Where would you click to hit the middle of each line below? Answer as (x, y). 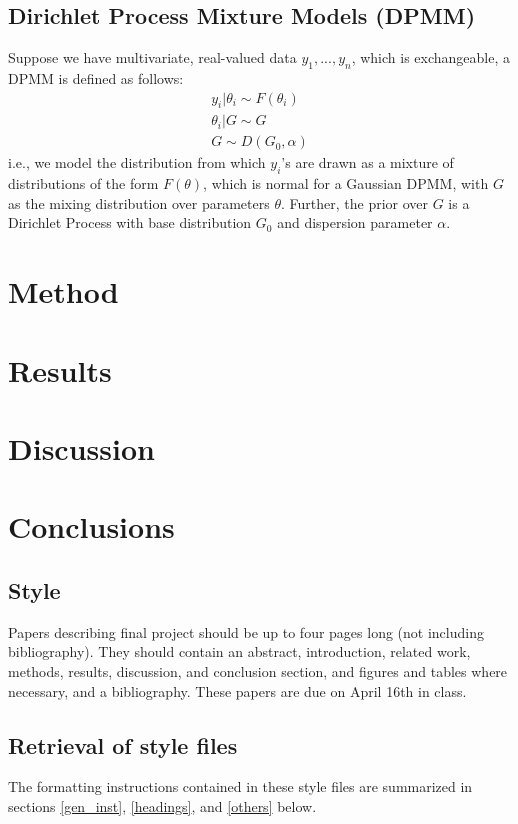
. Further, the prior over (354, 202)
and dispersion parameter (355, 222)
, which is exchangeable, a (431, 57)
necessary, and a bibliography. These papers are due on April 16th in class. (237, 690)
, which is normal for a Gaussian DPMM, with (346, 183)
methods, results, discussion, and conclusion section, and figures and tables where (258, 670)
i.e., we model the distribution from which (137, 162)
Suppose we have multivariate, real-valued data (152, 57)
